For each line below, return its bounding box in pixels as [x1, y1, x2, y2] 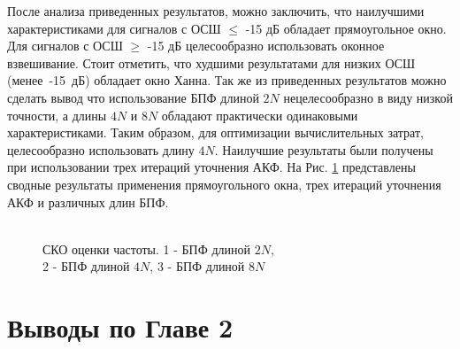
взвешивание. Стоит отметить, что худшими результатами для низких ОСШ [7, 53, 416, 72]
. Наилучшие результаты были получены [214, 140, 433, 159]
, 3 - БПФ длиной [149, 257, 245, 275]
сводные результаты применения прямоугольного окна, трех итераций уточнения [7, 174, 441, 193]
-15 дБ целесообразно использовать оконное [147, 36, 385, 55]
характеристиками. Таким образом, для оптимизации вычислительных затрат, [7, 123, 424, 142]
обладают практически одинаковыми [161, 105, 358, 124]
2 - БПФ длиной [42, 257, 130, 275]
